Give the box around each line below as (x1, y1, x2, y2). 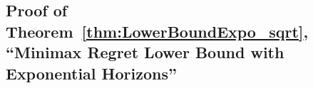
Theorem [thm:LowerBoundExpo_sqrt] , (6, 20, 309, 42)
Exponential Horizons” (6, 62, 177, 84)
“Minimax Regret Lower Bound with (6, 41, 284, 63)
